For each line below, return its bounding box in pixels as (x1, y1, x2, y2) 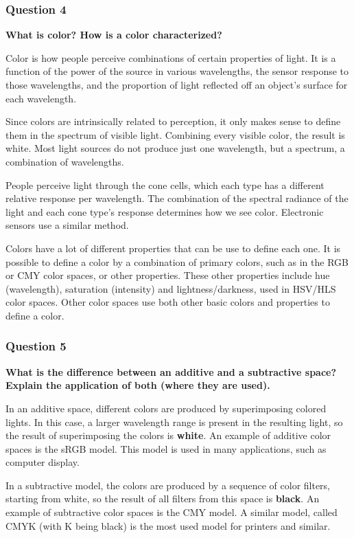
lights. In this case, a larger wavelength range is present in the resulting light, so (5, 414, 343, 429)
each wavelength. (5, 91, 77, 105)
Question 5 (5, 337, 67, 355)
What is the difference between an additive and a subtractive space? (5, 364, 337, 379)
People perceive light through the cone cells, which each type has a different (5, 177, 324, 192)
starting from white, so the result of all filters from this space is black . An (5, 491, 320, 506)
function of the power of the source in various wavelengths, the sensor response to (5, 64, 349, 78)
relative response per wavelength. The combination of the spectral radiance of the (5, 191, 349, 205)
